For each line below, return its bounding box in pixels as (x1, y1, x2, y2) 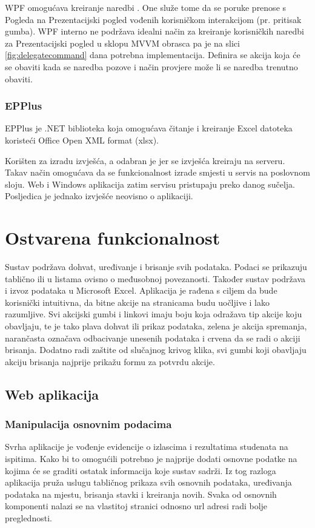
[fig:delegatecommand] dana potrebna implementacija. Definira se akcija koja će (5, 48, 300, 61)
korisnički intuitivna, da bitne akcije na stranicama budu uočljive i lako (5, 295, 270, 308)
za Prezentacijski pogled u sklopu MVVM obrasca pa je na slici (5, 36, 240, 49)
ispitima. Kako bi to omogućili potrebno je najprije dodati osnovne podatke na (5, 452, 297, 464)
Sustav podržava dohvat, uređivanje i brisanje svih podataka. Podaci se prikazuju (5, 260, 307, 273)
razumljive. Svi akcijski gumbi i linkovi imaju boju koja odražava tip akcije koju (5, 308, 302, 320)
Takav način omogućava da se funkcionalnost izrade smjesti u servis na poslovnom (5, 166, 310, 179)
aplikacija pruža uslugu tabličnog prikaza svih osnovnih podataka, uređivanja (5, 476, 292, 489)
